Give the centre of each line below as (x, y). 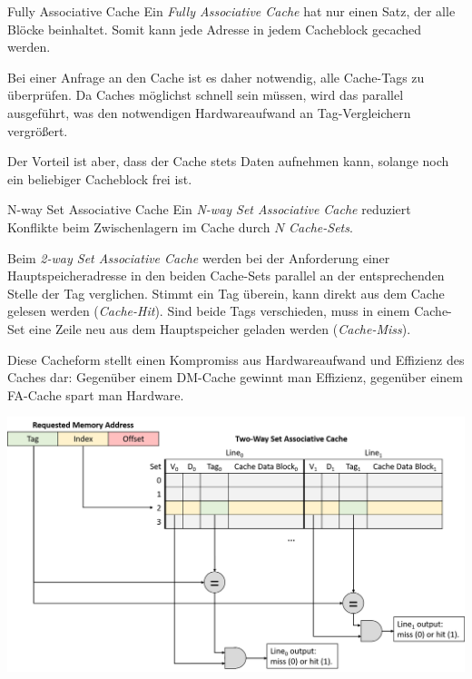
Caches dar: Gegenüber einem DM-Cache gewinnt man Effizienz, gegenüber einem (235, 377)
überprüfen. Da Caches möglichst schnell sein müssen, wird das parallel (206, 95)
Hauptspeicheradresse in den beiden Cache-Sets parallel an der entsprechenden (226, 276)
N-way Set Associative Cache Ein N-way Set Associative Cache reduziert (209, 209)
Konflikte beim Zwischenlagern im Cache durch (139, 226)
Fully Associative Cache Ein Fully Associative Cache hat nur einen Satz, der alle (231, 11)
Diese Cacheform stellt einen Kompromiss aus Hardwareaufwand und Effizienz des (236, 359)
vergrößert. (38, 130)
